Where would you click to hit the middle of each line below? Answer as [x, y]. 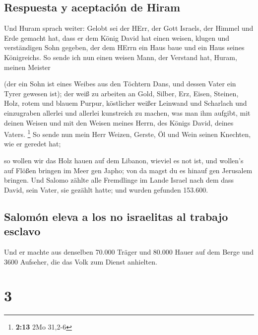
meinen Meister [27, 67]
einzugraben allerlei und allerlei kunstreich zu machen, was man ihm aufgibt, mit [127, 112]
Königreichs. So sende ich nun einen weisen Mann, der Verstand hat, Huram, [121, 57]
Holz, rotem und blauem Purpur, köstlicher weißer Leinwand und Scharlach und [126, 103]
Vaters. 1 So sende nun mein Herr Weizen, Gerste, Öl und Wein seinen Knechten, [128, 133]
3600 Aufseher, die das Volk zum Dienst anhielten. [81, 261]
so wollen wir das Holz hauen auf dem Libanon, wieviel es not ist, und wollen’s [124, 160]
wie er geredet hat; [32, 144]
